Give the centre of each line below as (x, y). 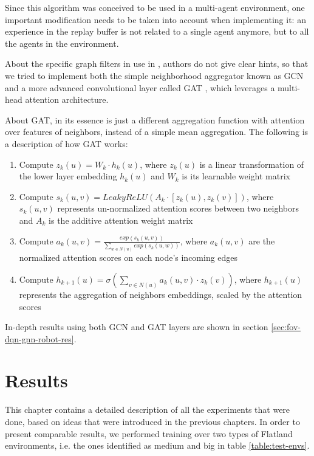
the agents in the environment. (62, 43)
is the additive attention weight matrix (121, 220)
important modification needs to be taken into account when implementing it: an (155, 19)
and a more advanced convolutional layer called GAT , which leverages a (140, 87)
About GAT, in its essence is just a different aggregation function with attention (155, 119)
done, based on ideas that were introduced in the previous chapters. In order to (152, 422)
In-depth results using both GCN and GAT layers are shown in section (137, 327)
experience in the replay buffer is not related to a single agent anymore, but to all (157, 31)
